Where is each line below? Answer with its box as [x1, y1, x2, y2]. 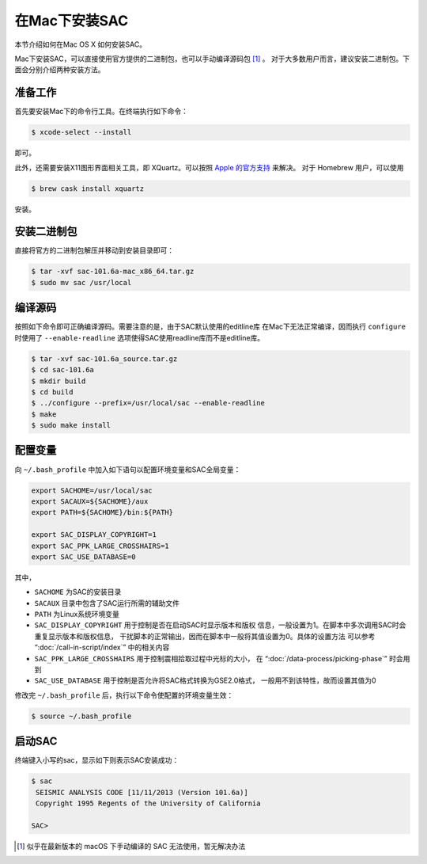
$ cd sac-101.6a [31, 365, 95, 375]
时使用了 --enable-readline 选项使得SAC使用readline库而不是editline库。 [14, 333, 265, 342]
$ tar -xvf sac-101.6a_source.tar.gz [31, 354, 178, 363]
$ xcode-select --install [31, 128, 132, 137]
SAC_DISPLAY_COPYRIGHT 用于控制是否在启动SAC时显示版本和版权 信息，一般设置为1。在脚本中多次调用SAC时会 [34, 620, 406, 630]
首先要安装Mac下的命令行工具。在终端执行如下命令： [14, 107, 189, 116]
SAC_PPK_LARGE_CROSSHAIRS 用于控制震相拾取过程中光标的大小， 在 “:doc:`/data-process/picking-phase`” [34, 653, 387, 663]
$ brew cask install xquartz [31, 184, 145, 193]
